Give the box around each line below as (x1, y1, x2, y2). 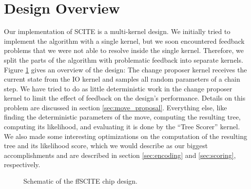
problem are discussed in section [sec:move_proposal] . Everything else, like (4, 102, 227, 112)
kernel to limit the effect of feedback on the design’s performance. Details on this (4, 93, 246, 103)
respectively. (4, 159, 40, 170)
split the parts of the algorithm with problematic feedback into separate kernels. (4, 54, 243, 65)
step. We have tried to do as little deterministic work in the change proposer (4, 83, 232, 93)
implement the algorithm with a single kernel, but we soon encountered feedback (4, 35, 245, 46)
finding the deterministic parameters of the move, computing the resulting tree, (4, 112, 241, 122)
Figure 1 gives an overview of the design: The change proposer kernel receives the (4, 64, 247, 74)
